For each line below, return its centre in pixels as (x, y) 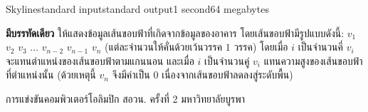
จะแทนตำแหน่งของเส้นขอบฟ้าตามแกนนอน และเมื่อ (100, 60)
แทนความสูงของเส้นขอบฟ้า (313, 60)
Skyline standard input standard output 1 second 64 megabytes (137, 9)
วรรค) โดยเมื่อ (261, 47)
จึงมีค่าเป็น (131, 75)
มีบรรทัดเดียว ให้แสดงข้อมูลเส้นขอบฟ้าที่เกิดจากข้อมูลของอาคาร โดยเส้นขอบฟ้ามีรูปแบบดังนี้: (175, 32)
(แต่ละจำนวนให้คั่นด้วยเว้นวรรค (164, 47)
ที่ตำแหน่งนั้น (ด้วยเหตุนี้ (51, 75)
